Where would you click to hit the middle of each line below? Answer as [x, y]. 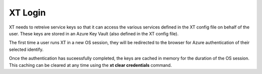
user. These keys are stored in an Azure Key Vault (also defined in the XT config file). [94, 33]
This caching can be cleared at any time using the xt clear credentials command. [90, 65]
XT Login [27, 13]
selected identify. [26, 49]
